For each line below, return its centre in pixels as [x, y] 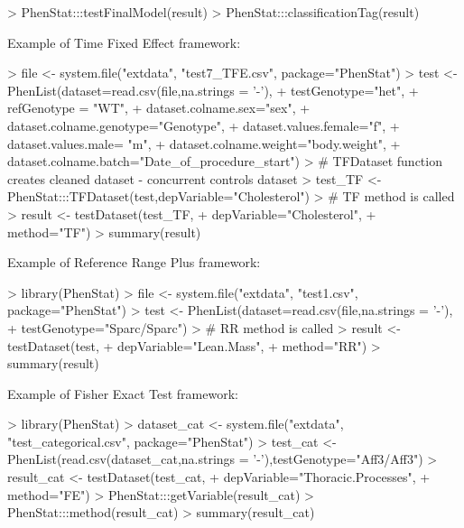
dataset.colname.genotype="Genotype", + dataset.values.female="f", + [204, 125]
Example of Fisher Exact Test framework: [123, 393]
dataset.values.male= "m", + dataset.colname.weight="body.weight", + [204, 143]
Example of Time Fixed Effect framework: [124, 42]
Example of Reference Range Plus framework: [134, 262]
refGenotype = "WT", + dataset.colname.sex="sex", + [159, 108]
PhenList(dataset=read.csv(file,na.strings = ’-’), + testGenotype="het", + [213, 90]
